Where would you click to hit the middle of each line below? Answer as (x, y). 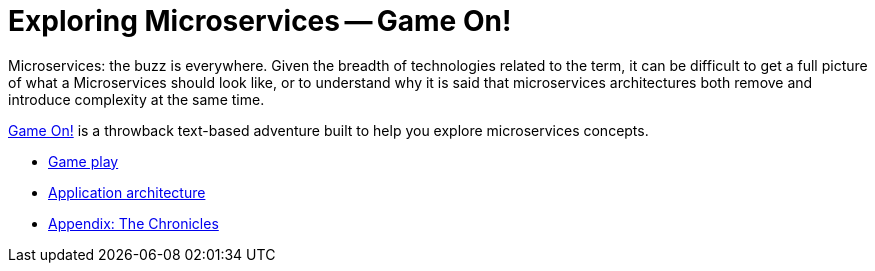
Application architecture (127, 192)
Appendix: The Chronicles (133, 223)
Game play (83, 161)
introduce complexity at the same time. (136, 99)
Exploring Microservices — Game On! (260, 21)
